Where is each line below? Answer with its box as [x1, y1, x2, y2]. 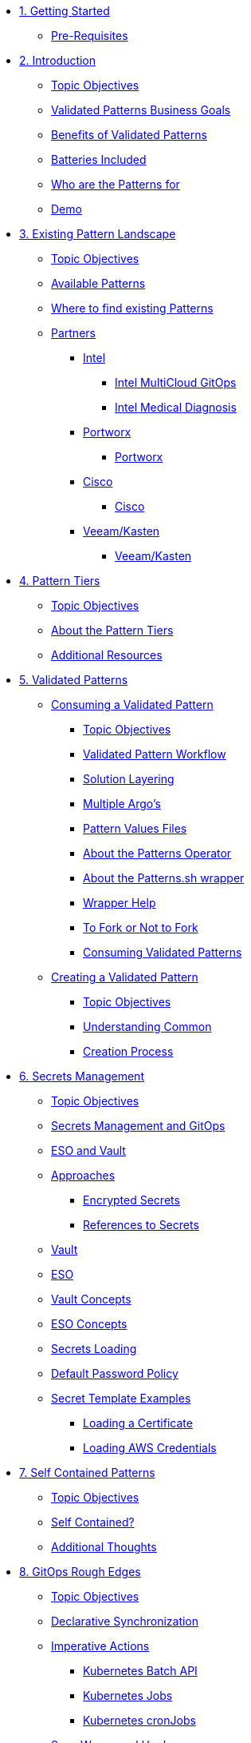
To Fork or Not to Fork [83, 921, 198, 934]
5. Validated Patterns [19, 673, 128, 686]
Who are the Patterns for [51, 177, 180, 191]
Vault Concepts [51, 1292, 131, 1306]
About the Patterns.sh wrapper [83, 871, 245, 885]
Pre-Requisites [51, 29, 128, 42]
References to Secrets [83, 1218, 199, 1232]
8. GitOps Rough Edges [19, 1565, 141, 1578]
